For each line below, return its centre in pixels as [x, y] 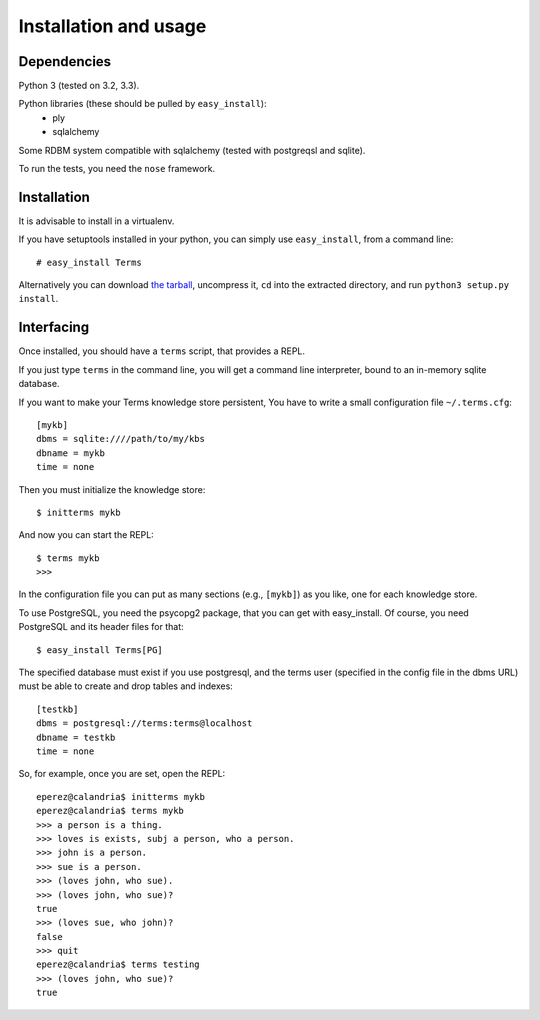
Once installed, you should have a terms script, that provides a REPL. [161, 351]
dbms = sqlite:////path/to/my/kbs [120, 439]
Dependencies [65, 61]
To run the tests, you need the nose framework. [117, 169]
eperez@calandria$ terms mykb [110, 811]
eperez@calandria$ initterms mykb [120, 796]
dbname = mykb [70, 453]
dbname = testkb [76, 737]
